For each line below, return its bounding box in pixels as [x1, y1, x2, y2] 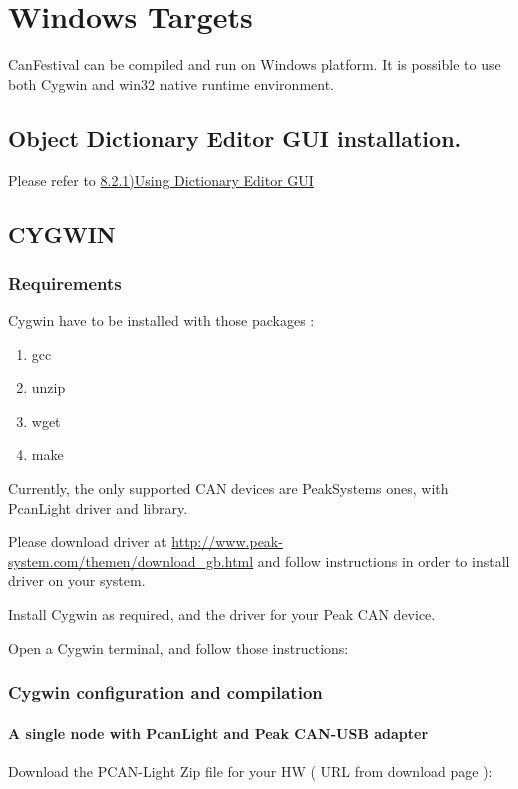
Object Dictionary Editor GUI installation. [8, 122, 462, 153]
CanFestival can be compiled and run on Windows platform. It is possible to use [8, 54, 501, 75]
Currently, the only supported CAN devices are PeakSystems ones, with [8, 478, 449, 499]
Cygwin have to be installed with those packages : [8, 310, 315, 331]
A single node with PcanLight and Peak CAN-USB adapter [8, 722, 429, 743]
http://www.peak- [171, 531, 283, 552]
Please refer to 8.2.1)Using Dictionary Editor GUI [8, 169, 314, 190]
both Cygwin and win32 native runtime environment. [8, 73, 335, 94]
